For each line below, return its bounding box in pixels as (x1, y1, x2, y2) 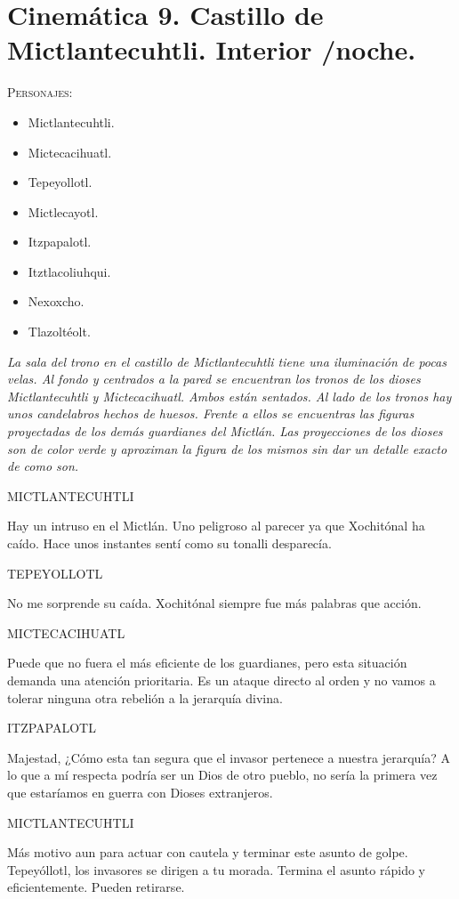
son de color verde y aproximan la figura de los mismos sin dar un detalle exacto (7, 439, 447, 458)
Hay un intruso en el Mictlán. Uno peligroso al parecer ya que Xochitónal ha (7, 516, 425, 535)
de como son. (7, 457, 79, 475)
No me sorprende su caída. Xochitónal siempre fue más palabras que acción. (7, 594, 422, 612)
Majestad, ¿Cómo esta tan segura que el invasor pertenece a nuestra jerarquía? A (7, 748, 450, 766)
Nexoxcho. (28, 292, 85, 311)
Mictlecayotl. (28, 202, 99, 221)
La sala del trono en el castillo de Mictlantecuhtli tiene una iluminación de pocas (7, 352, 447, 370)
